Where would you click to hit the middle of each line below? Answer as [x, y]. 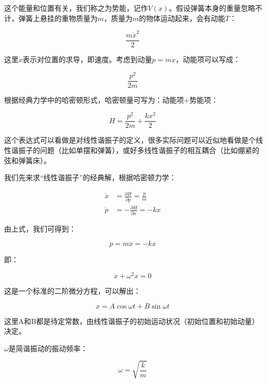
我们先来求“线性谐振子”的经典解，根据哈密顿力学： [90, 177]
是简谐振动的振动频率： [48, 348]
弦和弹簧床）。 [27, 160]
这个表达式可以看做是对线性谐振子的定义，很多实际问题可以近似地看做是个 [130, 140]
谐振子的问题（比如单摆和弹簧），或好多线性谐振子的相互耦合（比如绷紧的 [135, 150]
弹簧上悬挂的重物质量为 [58, 18]
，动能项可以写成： [208, 59]
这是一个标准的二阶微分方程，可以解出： [72, 291]
